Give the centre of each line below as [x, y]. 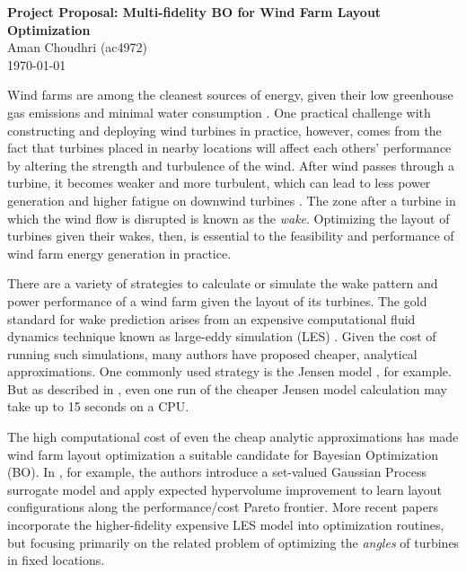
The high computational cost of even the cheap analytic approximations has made [233, 437]
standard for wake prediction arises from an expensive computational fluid [211, 318]
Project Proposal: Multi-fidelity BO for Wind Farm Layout [194, 12]
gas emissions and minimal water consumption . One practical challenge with [219, 112]
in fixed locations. [56, 560]
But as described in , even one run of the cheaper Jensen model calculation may [227, 388]
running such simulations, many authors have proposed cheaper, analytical [212, 353]
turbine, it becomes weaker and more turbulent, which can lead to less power [219, 183]
